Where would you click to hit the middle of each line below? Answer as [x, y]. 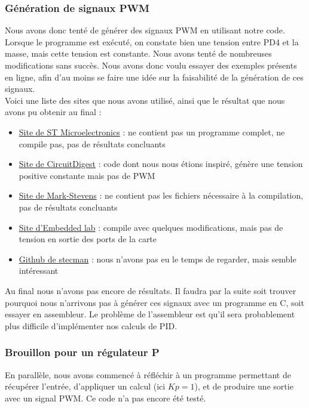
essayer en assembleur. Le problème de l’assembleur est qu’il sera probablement [150, 314]
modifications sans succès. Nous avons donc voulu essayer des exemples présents [151, 65]
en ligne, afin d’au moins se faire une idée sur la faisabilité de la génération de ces [154, 77]
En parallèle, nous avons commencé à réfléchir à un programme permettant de [148, 374]
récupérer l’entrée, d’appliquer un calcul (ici [85, 386]
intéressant [39, 271]
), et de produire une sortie [244, 386]
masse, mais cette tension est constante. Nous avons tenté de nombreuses [138, 53]
